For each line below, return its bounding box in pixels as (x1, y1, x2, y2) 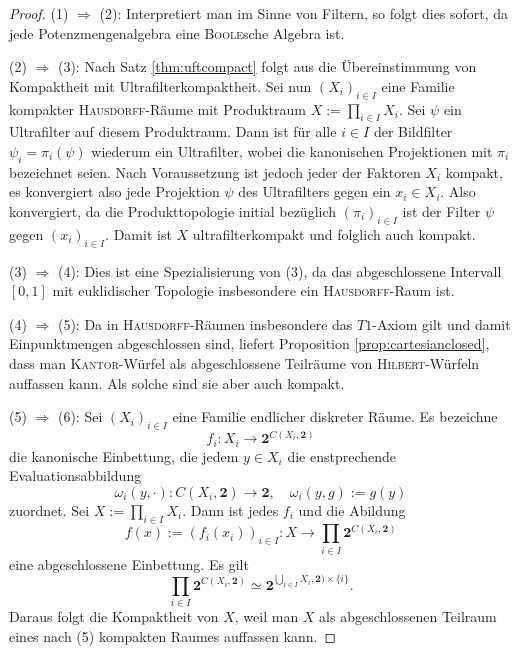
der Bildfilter (373, 121, 453, 142)
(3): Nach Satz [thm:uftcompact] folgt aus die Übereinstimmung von (57, 56, 477, 77)
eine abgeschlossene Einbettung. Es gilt (9, 553, 249, 574)
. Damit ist (105, 223, 172, 244)
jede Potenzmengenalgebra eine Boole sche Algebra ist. (9, 22, 345, 43)
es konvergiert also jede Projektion (9, 181, 220, 202)
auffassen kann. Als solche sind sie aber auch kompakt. (9, 372, 345, 393)
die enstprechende (287, 445, 397, 466)
